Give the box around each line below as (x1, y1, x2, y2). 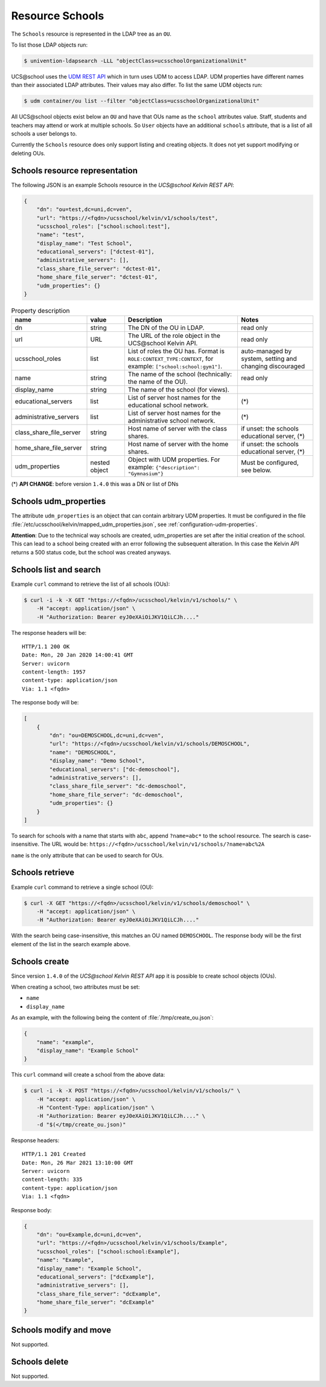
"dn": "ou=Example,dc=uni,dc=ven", (36, 1231, 142, 1238)
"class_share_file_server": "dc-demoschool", (49, 783, 187, 790)
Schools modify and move (11, 1325, 112, 1335)
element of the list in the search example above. (11, 940, 131, 947)
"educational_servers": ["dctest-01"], (36, 248, 155, 255)
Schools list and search (11, 564, 101, 574)
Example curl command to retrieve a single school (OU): (11, 883, 154, 891)
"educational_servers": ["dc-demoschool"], (49, 765, 181, 773)
